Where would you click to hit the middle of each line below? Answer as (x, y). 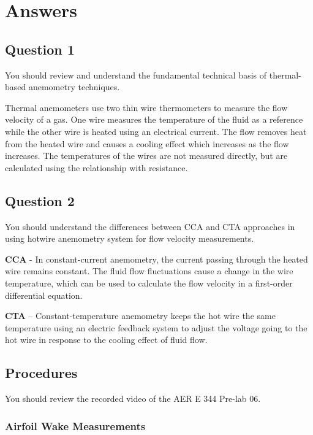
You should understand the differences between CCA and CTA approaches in (150, 226)
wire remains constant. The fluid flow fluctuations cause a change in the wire (149, 271)
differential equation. (44, 295)
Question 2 (40, 200)
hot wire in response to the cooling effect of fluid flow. (106, 340)
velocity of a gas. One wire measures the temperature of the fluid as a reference (154, 119)
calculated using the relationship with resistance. (96, 167)
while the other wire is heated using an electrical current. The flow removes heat (156, 131)
